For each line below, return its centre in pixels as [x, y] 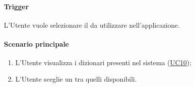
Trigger [16, 6]
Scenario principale [36, 43]
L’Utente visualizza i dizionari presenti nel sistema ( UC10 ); [103, 62]
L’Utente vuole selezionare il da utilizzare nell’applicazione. [92, 25]
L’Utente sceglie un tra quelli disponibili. [76, 78]
